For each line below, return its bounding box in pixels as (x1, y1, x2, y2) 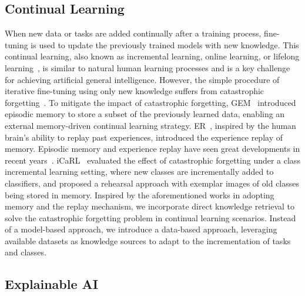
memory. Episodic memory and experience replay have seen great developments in (5, 142, 300, 155)
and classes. (5, 246, 46, 258)
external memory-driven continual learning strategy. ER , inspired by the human (5, 119, 296, 131)
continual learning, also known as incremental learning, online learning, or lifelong (5, 50, 300, 62)
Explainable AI (5, 275, 98, 293)
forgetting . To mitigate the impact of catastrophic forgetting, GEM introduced (5, 96, 296, 108)
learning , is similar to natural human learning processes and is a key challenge (5, 61, 290, 74)
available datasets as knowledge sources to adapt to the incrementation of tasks (5, 234, 291, 247)
